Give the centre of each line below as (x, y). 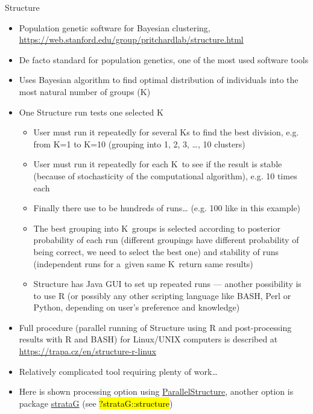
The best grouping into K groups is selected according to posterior (157, 228)
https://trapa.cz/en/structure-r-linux (87, 351)
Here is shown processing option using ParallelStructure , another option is (156, 391)
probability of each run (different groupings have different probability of (166, 240)
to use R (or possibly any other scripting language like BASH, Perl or (162, 295)
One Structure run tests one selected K (91, 112)
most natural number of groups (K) (85, 91)
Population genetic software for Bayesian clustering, (115, 27)
